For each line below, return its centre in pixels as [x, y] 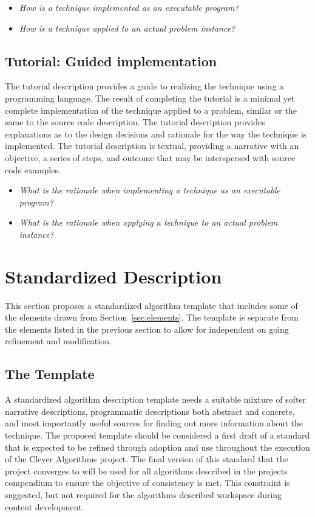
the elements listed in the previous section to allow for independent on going [147, 329]
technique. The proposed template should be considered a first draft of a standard [157, 435]
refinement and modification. [58, 341]
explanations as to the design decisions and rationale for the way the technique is [156, 134]
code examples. [33, 169]
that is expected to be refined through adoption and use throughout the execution [157, 447]
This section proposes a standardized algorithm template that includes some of [151, 305]
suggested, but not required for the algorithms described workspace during [144, 494]
